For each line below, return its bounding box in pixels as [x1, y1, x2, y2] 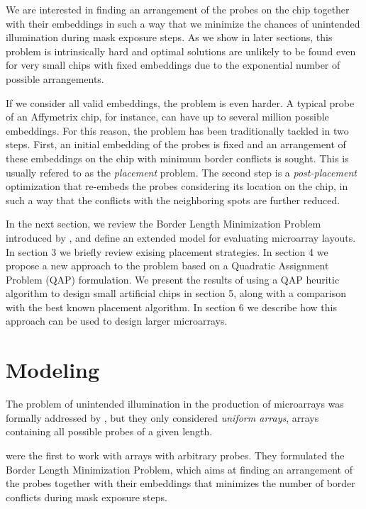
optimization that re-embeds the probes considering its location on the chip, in [6, 179, 348, 194]
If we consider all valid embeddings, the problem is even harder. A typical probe [6, 95, 355, 110]
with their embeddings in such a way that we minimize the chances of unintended [6, 16, 360, 30]
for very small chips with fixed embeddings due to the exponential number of [6, 57, 340, 72]
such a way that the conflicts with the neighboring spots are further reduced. [6, 192, 340, 207]
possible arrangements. [6, 71, 104, 86]
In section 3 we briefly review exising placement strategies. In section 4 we [6, 244, 328, 259]
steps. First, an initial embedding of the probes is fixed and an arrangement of [6, 137, 346, 152]
